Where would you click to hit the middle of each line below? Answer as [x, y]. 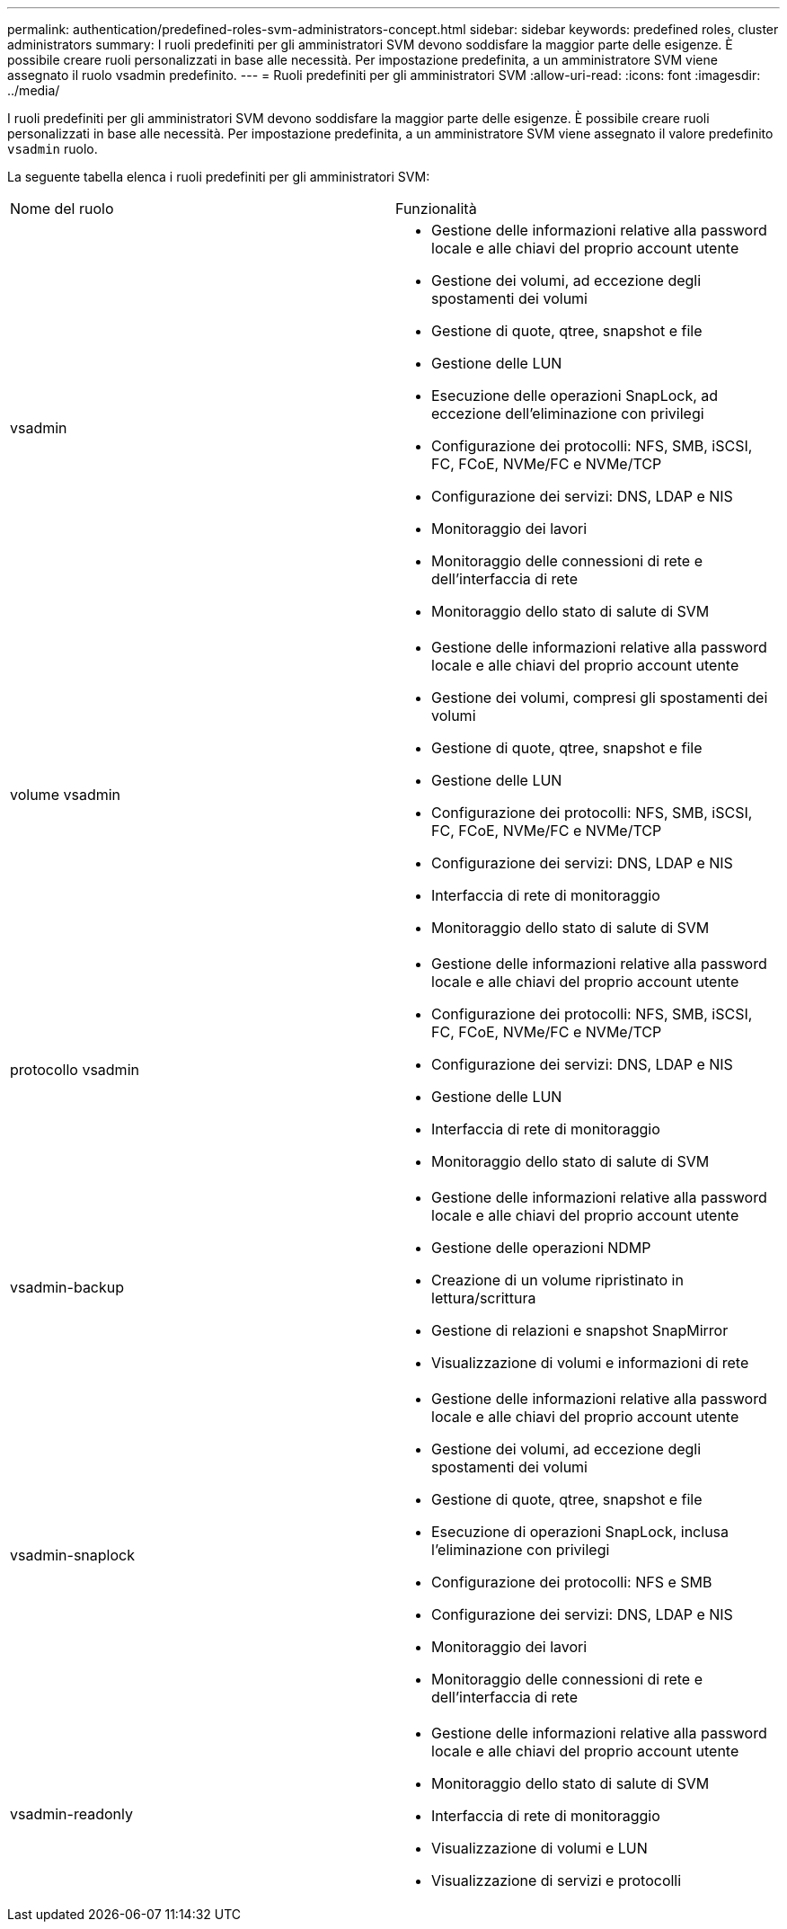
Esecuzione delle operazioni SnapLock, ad [575, 396]
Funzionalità [436, 209]
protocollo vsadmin [75, 1070]
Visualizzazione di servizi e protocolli [557, 1880]
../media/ [34, 90]
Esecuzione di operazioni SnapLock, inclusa [580, 1532]
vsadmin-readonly [71, 1814]
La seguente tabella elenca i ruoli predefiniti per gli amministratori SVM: [219, 177]
